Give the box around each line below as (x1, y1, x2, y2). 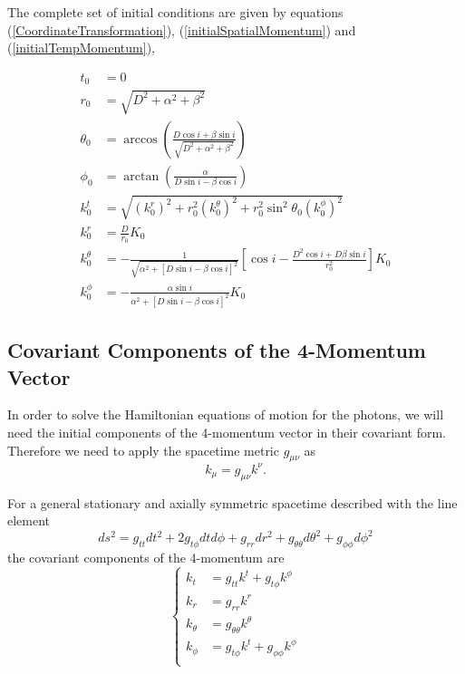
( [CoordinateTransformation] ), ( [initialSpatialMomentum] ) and (7, 20, 356, 39)
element (7, 511, 51, 530)
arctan (123, 169, 160, 183)
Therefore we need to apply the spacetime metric (7, 440, 279, 459)
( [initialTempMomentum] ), (7, 38, 155, 57)
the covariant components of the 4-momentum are (7, 548, 285, 567)
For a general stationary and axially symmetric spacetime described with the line (7, 493, 458, 512)
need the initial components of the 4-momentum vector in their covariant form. (7, 422, 446, 441)
